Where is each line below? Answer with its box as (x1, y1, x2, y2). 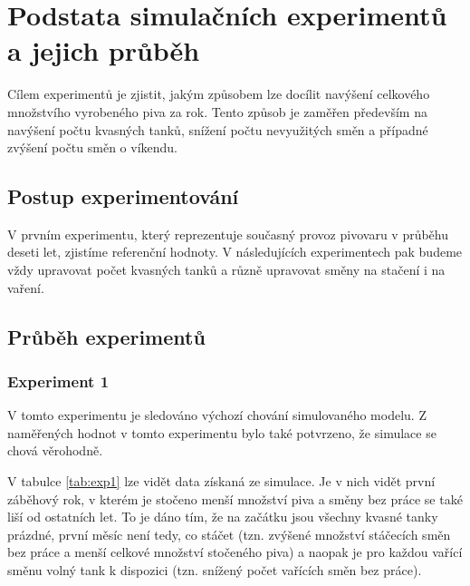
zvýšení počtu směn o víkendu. (7, 138, 177, 157)
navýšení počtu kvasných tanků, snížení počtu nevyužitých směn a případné (7, 120, 428, 139)
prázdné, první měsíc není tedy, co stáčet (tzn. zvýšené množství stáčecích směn (7, 524, 451, 543)
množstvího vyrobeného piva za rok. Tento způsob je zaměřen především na (7, 102, 427, 121)
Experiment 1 (7, 369, 110, 392)
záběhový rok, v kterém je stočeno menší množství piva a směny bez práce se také (7, 489, 463, 508)
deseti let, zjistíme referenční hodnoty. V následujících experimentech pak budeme (7, 242, 463, 261)
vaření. (7, 278, 44, 297)
